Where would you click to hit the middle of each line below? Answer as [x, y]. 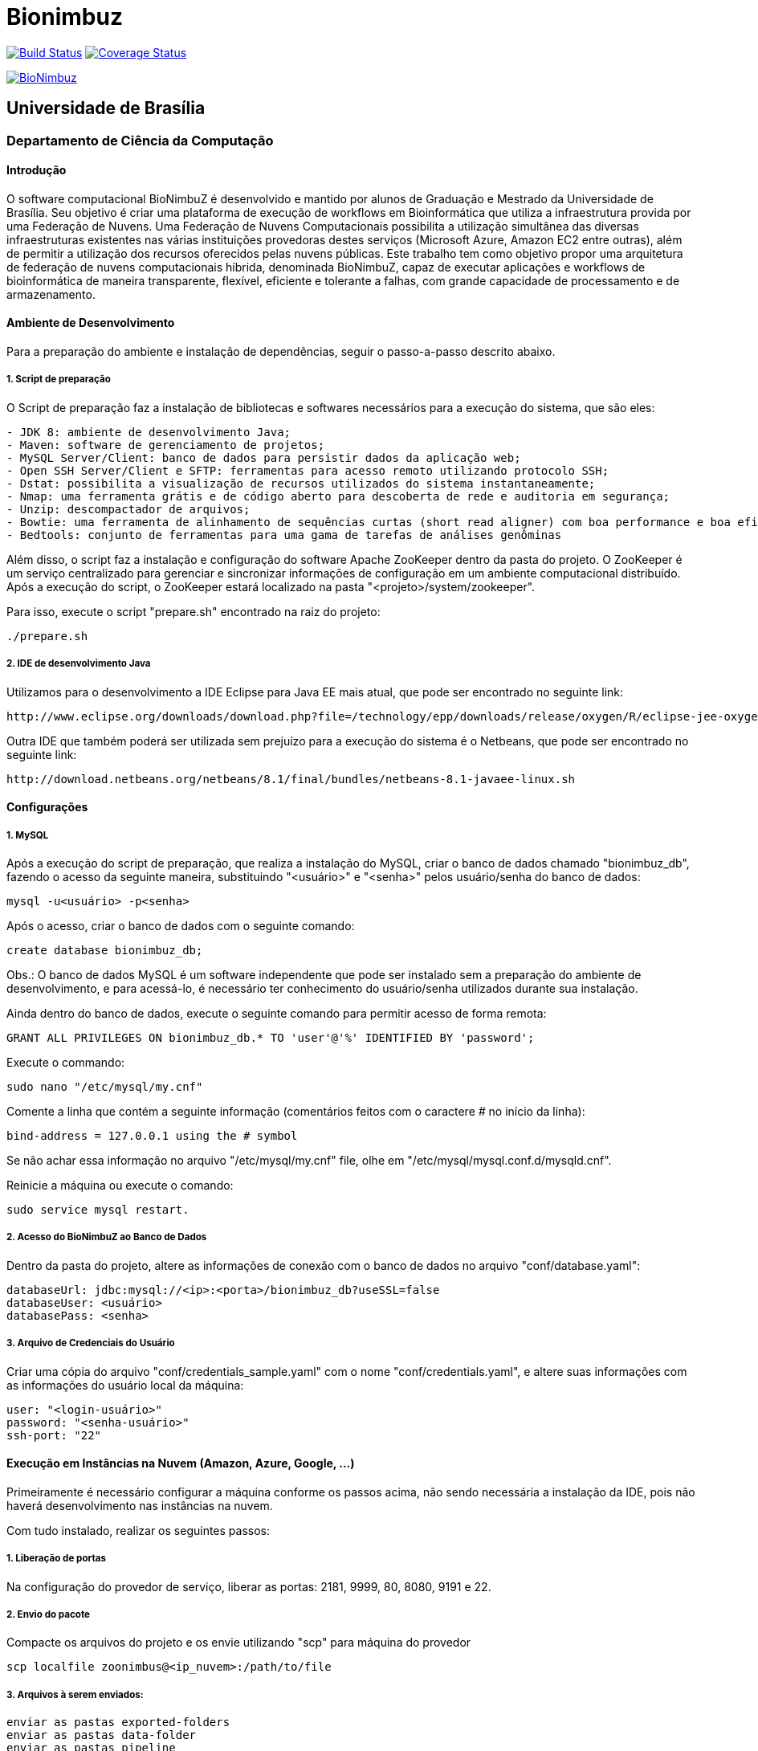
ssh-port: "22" [54, 1435]
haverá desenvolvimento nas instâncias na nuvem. [140, 1505]
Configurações [47, 807]
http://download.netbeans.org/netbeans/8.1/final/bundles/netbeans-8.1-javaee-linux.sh [291, 779]
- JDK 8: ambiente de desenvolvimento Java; [149, 432]
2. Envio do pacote [49, 1614]
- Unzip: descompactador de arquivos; [128, 509]
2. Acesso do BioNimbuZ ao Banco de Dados [107, 1237]
